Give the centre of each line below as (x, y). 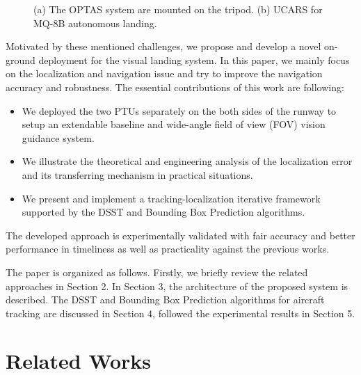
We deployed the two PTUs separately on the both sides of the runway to (179, 110)
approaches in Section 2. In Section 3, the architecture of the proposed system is (177, 286)
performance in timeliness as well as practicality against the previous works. (168, 249)
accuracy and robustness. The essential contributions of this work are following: (175, 87)
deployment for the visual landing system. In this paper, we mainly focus (194, 59)
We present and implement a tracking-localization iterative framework (171, 198)
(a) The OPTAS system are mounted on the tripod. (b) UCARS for (178, 9)
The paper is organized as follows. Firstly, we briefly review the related (157, 272)
